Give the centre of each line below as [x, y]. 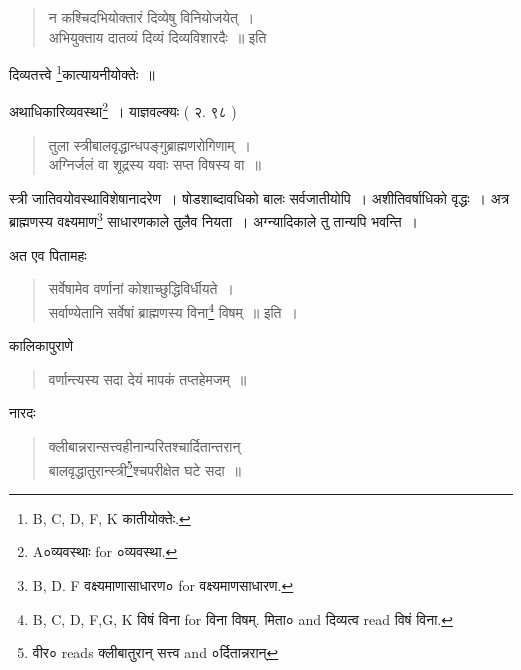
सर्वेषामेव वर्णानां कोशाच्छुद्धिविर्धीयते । [141, 288]
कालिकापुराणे [41, 345]
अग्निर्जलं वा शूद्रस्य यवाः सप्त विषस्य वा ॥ [154, 164]
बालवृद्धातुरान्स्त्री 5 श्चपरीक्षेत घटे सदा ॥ [144, 468]
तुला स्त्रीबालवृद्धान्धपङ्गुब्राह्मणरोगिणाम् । [150, 144]
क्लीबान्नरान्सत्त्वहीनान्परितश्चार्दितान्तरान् [144, 445]
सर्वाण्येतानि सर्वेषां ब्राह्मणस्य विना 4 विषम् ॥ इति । [173, 310]
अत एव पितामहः [48, 254]
